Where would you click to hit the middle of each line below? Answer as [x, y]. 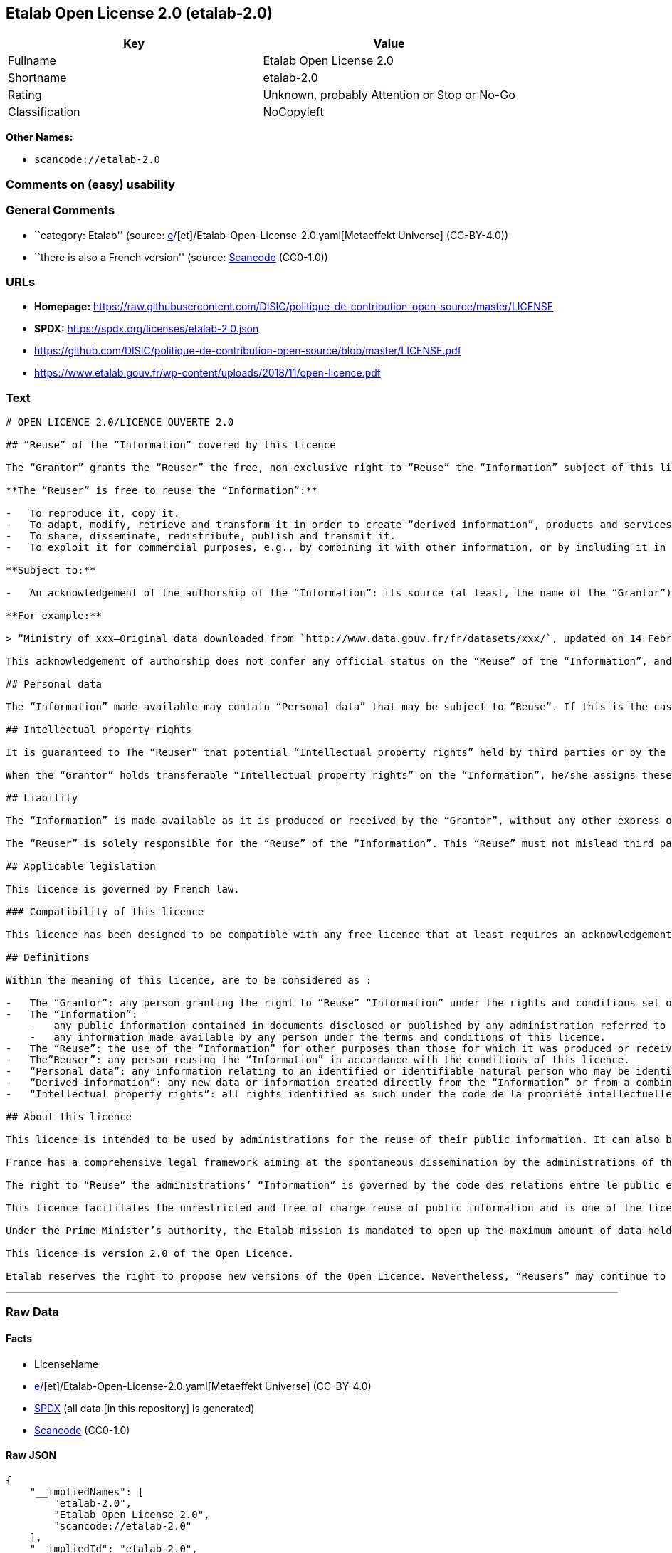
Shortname [37, 78]
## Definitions [48, 958]
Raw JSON [31, 1455]
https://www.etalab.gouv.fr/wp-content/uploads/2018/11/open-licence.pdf [208, 373]
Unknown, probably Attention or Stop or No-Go [389, 95]
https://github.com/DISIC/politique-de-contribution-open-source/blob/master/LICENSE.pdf [248, 351]
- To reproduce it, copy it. [93, 514]
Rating [25, 95]
